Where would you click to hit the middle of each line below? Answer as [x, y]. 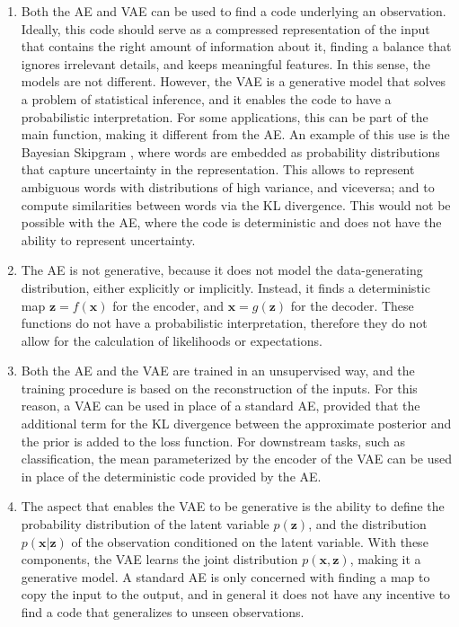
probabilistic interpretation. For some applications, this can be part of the [225, 116]
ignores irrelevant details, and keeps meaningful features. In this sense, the [226, 63]
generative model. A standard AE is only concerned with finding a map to [225, 576]
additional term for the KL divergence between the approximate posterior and [236, 424]
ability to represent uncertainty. [108, 239]
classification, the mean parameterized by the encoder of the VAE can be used [237, 459]
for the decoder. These [352, 305]
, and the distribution [367, 524]
